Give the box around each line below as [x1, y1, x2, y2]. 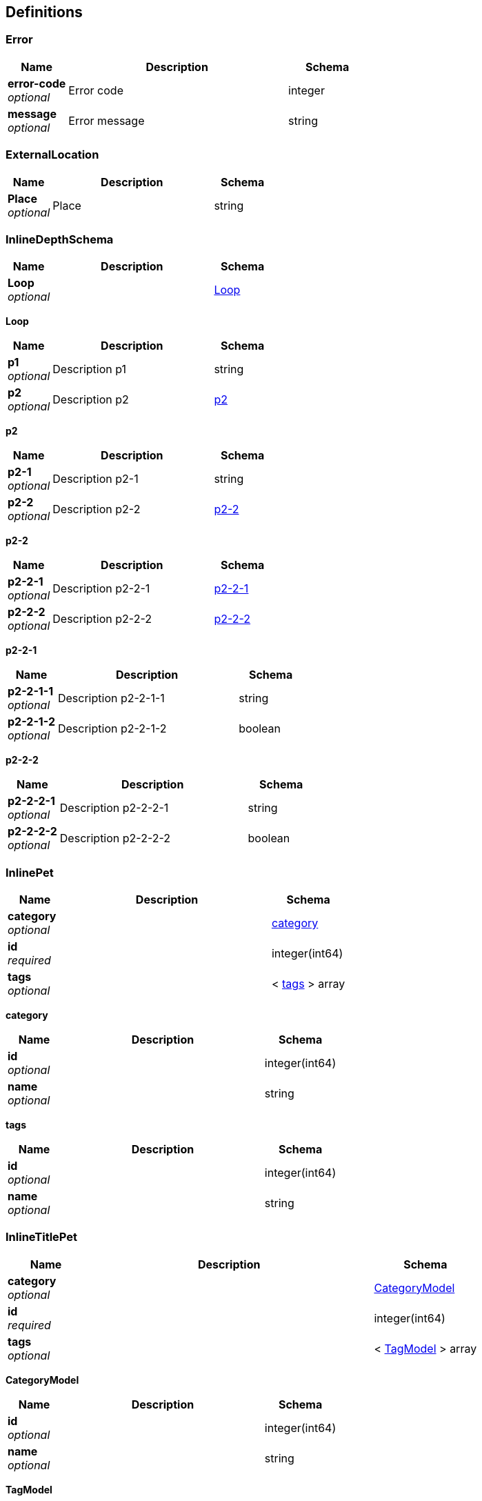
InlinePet [6, 865, 54, 879]
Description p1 [52, 362, 127, 377]
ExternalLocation [6, 148, 99, 162]
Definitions [6, 3, 83, 21]
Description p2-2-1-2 [57, 722, 167, 736]
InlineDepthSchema [6, 232, 114, 246]
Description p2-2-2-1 [59, 801, 169, 815]
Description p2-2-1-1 [57, 691, 165, 706]
